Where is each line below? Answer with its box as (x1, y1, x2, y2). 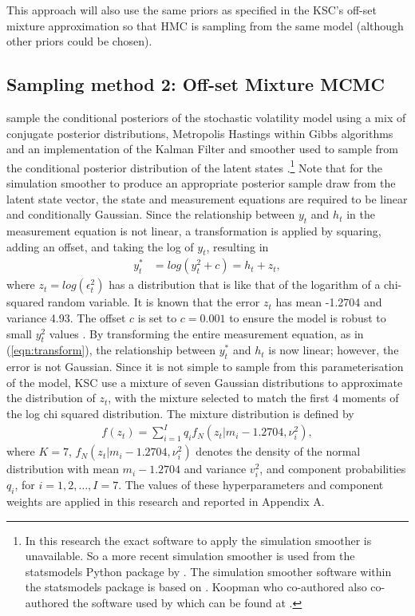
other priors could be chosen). (6, 33, 152, 49)
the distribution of (6, 389, 96, 406)
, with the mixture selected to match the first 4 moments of (108, 389, 399, 406)
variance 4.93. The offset (6, 310, 126, 326)
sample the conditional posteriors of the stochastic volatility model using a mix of (6, 109, 406, 125)
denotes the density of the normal (196, 443, 361, 460)
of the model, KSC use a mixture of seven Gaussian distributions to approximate (6, 373, 403, 390)
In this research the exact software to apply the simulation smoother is (25, 531, 372, 548)
